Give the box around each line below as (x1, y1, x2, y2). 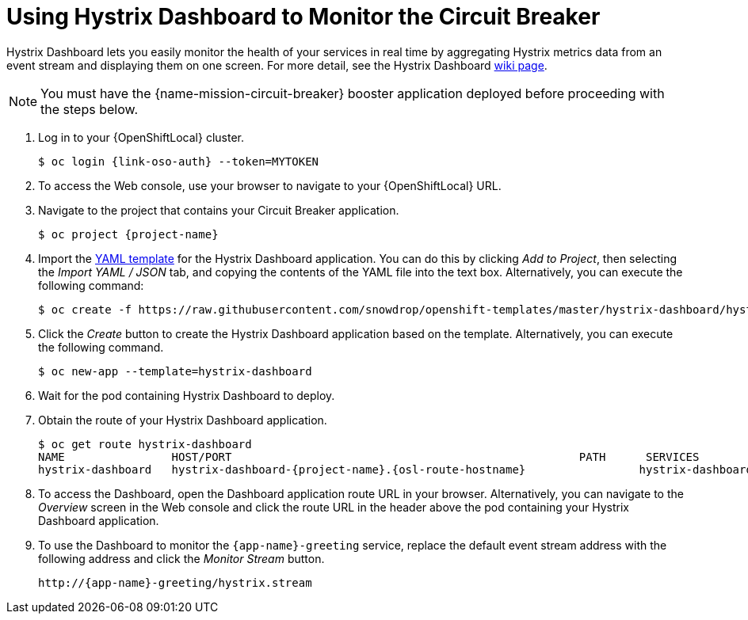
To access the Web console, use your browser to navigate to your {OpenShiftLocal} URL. (38, 178, 502, 192)
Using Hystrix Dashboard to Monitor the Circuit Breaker (6, 3, 601, 30)
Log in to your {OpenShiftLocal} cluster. (38, 130, 244, 144)
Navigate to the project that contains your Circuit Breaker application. (38, 203, 399, 217)
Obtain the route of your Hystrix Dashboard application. (38, 413, 327, 427)
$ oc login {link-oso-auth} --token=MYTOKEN (38, 154, 319, 168)
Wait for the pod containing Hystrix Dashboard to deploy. (38, 388, 335, 402)
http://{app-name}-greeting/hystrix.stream (38, 576, 312, 589)
